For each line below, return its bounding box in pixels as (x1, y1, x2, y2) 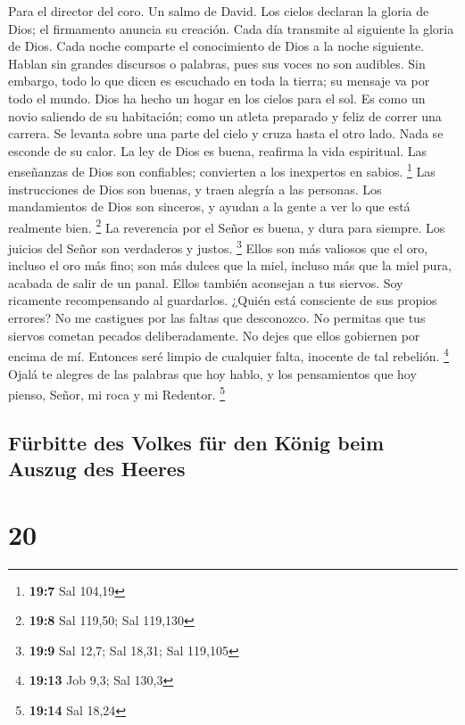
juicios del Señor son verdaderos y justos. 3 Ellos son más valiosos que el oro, (8, 236, 428, 257)
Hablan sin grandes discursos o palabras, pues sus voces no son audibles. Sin (8, 54, 426, 72)
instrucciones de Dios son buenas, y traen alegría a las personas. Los (8, 179, 382, 198)
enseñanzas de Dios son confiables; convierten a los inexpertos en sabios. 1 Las (8, 160, 436, 180)
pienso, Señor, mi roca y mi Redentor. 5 (8, 383, 226, 403)
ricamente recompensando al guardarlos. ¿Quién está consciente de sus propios (8, 291, 437, 309)
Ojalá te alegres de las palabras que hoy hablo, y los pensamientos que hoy (8, 364, 417, 383)
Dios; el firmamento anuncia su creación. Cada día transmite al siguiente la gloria (8, 19, 454, 37)
